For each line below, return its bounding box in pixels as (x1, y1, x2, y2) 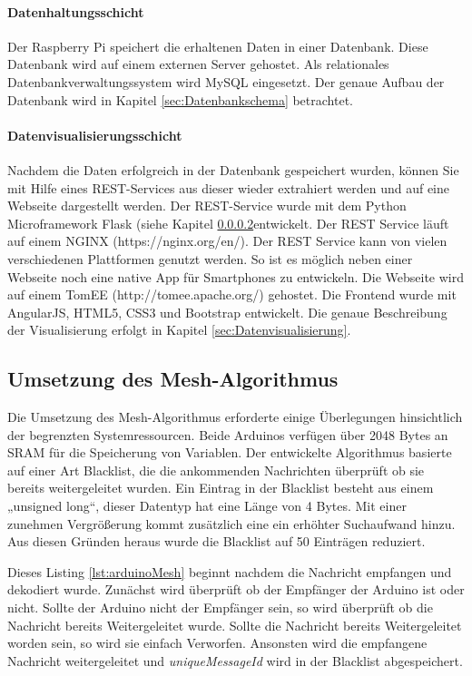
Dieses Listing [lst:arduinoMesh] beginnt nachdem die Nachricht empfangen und (7, 562, 452, 581)
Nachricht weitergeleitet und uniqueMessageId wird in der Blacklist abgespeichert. (7, 651, 463, 670)
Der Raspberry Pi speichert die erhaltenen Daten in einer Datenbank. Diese (7, 36, 428, 55)
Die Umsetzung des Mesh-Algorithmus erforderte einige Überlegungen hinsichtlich (7, 407, 463, 426)
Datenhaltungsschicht (7, 2, 144, 21)
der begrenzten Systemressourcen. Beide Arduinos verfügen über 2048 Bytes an (7, 425, 448, 444)
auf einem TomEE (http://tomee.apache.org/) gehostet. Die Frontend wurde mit (7, 285, 457, 304)
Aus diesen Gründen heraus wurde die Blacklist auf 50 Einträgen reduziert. (7, 532, 426, 551)
